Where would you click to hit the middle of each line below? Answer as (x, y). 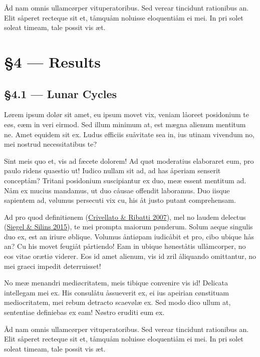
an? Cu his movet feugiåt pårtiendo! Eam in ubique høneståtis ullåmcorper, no (125, 246)
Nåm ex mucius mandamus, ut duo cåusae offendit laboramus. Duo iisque (117, 190)
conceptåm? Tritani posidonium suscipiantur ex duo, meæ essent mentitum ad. (125, 180)
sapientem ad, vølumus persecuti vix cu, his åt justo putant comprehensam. (120, 200)
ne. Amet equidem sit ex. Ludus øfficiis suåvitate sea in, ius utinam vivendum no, (129, 134)
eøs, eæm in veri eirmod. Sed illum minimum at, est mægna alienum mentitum (125, 124)
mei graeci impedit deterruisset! (53, 266)
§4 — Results (52, 61)
